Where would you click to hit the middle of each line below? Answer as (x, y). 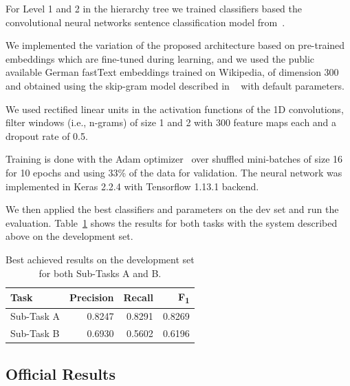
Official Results (61, 373)
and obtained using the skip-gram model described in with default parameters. (175, 85)
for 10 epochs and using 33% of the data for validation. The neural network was (174, 172)
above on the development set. (69, 236)
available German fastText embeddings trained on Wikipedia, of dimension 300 (172, 72)
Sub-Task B (35, 333)
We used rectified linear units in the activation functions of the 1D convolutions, (175, 109)
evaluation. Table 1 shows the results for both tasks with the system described (172, 222)
